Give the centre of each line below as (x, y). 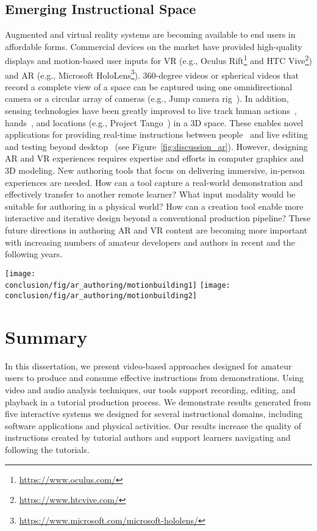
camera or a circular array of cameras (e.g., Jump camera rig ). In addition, (147, 98)
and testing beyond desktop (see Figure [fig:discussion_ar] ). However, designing (156, 146)
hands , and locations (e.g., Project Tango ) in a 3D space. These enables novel (154, 122)
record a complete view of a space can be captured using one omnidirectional (149, 86)
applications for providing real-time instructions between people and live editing (157, 134)
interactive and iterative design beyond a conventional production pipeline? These (158, 218)
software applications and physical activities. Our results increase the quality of (153, 425)
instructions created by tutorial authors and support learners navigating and (148, 437)
